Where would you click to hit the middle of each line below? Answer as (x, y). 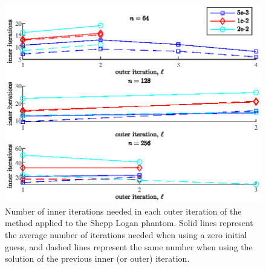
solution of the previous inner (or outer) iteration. (97, 258)
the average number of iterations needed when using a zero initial (126, 235)
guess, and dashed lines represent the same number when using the (129, 246)
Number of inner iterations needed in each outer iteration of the (123, 211)
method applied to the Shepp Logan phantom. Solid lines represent (129, 223)
